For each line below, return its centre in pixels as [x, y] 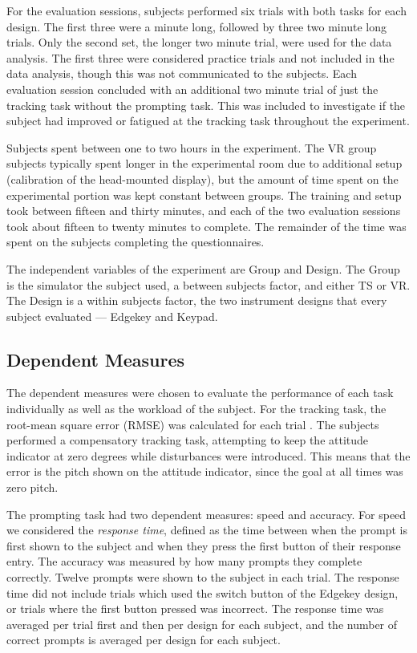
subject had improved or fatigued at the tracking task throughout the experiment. [208, 121]
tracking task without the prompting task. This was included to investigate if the [206, 105]
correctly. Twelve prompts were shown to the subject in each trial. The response [203, 577]
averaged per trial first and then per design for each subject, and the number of [202, 624]
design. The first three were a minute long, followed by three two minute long [196, 26]
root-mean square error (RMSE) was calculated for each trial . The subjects [193, 424]
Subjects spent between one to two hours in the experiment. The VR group [192, 147]
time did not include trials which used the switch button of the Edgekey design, [202, 592]
